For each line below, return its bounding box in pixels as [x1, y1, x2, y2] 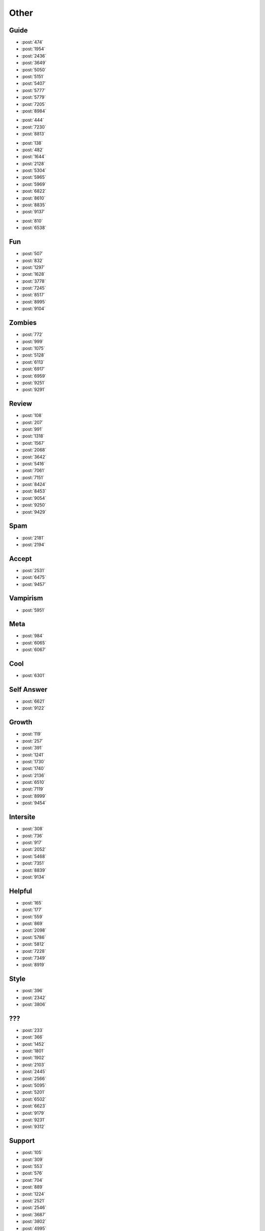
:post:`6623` [21, 1103, 47, 1109]
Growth [9, 718, 33, 726]
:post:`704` [21, 1177, 44, 1183]
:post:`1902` [21, 1055, 46, 1061]
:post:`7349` [21, 955, 47, 961]
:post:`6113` [21, 359, 45, 365]
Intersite [9, 813, 35, 821]
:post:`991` [21, 426, 43, 432]
